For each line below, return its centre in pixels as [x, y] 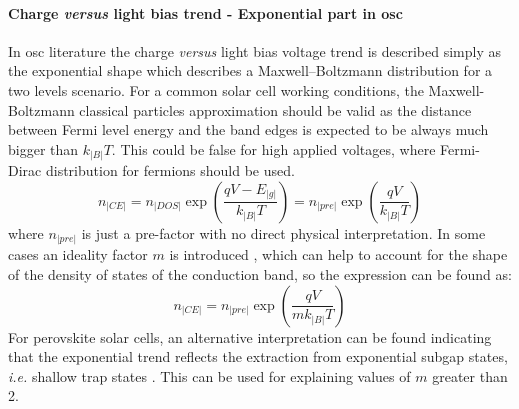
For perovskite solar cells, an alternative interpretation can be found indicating [250, 336]
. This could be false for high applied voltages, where [273, 148]
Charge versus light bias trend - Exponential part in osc [205, 12]
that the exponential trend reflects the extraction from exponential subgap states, [258, 356]
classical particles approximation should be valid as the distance [275, 109]
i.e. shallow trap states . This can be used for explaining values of [209, 375]
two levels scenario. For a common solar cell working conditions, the [216, 89]
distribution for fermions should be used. [170, 170]
